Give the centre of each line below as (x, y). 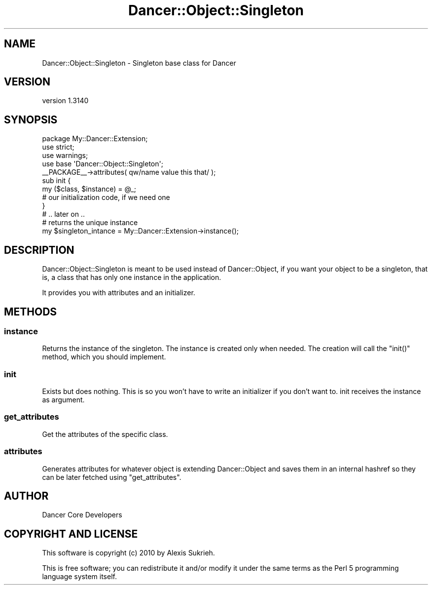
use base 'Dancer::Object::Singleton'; (103, 164)
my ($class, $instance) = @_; (89, 189)
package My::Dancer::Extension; (95, 139)
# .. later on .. (63, 214)
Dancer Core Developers (82, 515)
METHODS (31, 312)
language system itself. (79, 577)
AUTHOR (26, 496)
